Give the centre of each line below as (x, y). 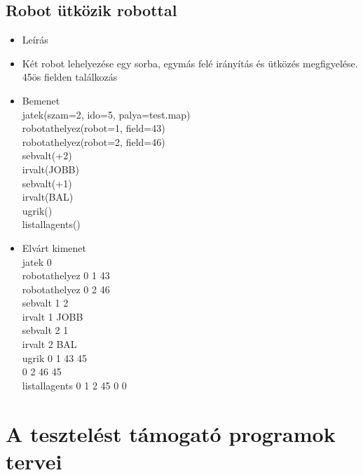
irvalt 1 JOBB (53, 316)
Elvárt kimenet (54, 247)
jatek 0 (37, 261)
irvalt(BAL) (48, 197)
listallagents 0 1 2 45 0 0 (74, 385)
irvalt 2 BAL (49, 344)
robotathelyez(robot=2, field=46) (94, 141)
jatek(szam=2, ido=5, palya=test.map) (106, 114)
